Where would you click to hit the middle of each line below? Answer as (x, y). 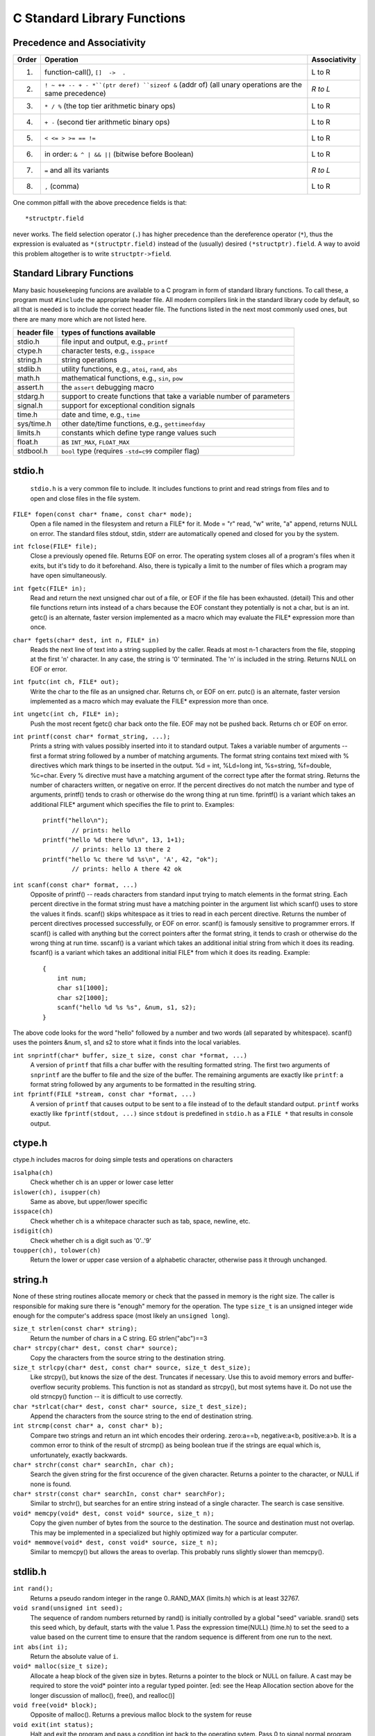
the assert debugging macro (108, 387)
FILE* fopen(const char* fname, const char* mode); (103, 514)
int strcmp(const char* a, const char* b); (88, 1426)
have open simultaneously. (68, 576)
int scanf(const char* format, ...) (75, 885)
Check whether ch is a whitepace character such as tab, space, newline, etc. (140, 1221)
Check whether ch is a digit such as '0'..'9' (91, 1240)
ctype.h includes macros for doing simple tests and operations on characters (123, 1160)
